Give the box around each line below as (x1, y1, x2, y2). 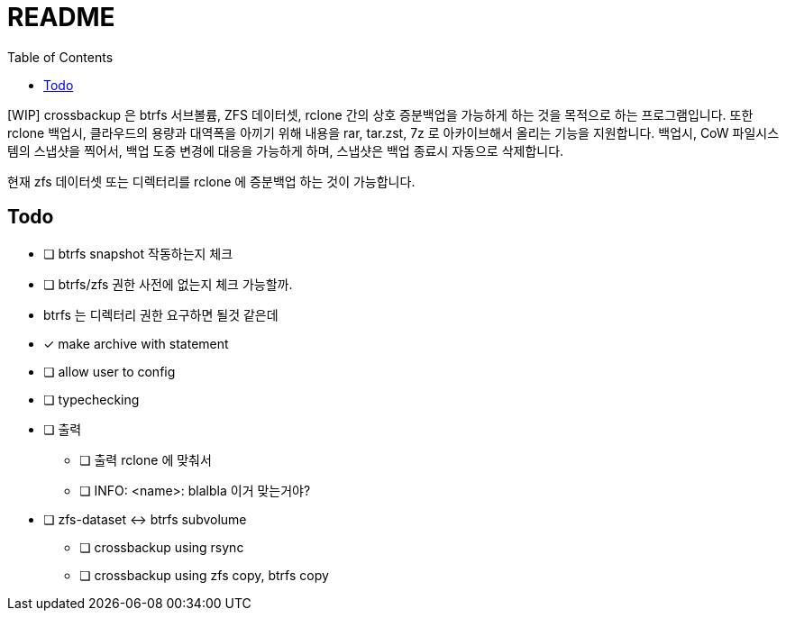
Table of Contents (7, 49, 114, 65)
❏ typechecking (43, 391, 140, 407)
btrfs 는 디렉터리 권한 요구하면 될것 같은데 (43, 306, 279, 323)
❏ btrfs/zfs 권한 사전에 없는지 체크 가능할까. (43, 276, 293, 292)
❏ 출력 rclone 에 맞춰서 (79, 451, 212, 468)
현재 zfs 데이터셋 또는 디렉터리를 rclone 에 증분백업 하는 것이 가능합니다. (7, 173, 416, 189)
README (7, 2, 115, 32)
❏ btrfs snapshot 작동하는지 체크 (43, 245, 233, 261)
